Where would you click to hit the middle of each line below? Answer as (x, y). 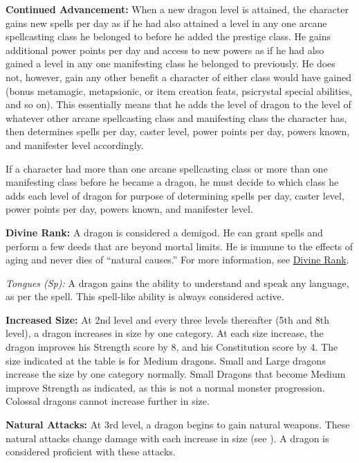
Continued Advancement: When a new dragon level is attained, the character (177, 9)
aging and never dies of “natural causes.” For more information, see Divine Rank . (177, 260)
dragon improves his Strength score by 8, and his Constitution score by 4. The (172, 347)
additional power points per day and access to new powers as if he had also (165, 50)
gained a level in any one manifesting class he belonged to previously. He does (171, 63)
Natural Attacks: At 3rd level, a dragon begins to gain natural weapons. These (178, 425)
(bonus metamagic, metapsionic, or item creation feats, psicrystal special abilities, (179, 90)
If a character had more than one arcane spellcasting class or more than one (167, 168)
